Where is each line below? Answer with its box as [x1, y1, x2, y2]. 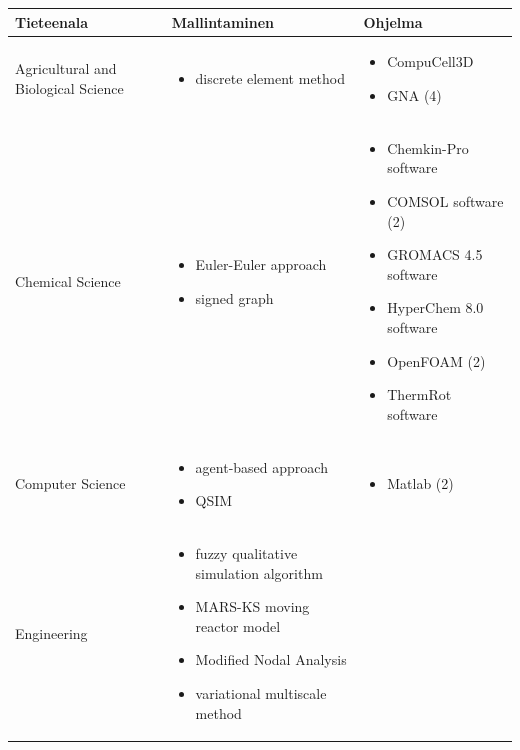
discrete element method [195, 68, 345, 89]
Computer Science [15, 473, 126, 494]
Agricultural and [15, 58, 117, 79]
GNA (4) [387, 84, 442, 105]
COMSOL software [387, 190, 504, 211]
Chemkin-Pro [387, 137, 469, 158]
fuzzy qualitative [195, 543, 298, 563]
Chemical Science [15, 270, 121, 291]
